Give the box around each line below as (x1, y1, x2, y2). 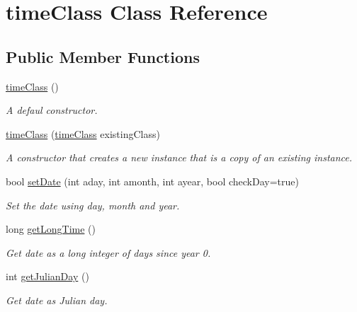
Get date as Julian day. (6, 292, 108, 307)
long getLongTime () (6, 221, 96, 236)
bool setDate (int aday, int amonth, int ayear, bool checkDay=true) (6, 173, 299, 188)
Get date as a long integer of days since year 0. (6, 245, 211, 260)
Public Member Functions (6, 45, 200, 67)
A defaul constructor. (6, 103, 98, 117)
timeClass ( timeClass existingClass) (6, 126, 160, 141)
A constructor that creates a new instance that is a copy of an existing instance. (6, 150, 353, 165)
